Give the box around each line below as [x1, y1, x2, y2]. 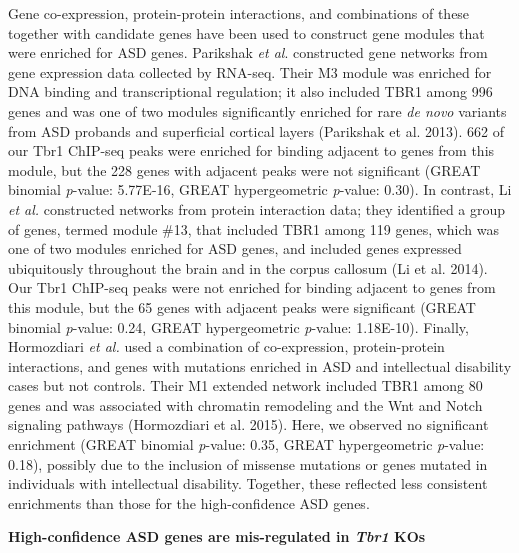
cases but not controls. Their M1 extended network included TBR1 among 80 [8, 375, 483, 396]
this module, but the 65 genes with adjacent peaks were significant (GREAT [8, 296, 476, 317]
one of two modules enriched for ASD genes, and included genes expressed [8, 238, 462, 259]
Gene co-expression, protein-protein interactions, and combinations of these [8, 3, 470, 23]
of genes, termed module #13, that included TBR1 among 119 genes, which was [8, 218, 499, 239]
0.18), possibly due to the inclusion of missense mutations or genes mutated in [8, 453, 488, 474]
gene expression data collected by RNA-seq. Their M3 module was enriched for [8, 61, 492, 82]
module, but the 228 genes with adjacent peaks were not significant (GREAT [8, 159, 481, 180]
